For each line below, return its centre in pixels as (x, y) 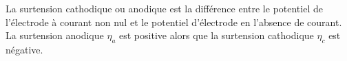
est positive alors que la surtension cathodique (217, 35)
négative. (24, 49)
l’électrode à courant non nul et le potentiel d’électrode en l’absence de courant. (174, 22)
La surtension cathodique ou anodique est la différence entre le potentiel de (164, 8)
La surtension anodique (55, 35)
